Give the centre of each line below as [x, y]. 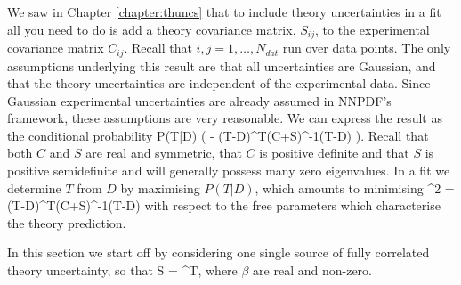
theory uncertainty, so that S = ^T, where [122, 270]
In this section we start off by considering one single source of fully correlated [218, 252]
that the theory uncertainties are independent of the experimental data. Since [219, 83]
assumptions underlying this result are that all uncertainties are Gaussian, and [222, 65]
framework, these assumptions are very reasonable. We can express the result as [225, 118]
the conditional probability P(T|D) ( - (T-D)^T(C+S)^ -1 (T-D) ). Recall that [218, 135]
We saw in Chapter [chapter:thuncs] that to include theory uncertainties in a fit [224, 12]
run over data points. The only [367, 48]
